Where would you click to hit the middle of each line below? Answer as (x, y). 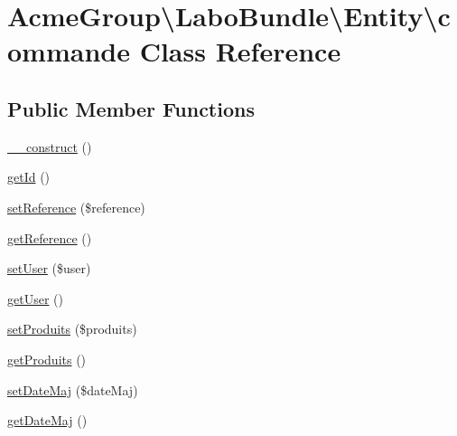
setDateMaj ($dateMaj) (73, 389)
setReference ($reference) (76, 207)
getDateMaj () (47, 420)
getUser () (35, 298)
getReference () (50, 237)
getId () (29, 177)
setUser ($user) (49, 268)
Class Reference (240, 51)
